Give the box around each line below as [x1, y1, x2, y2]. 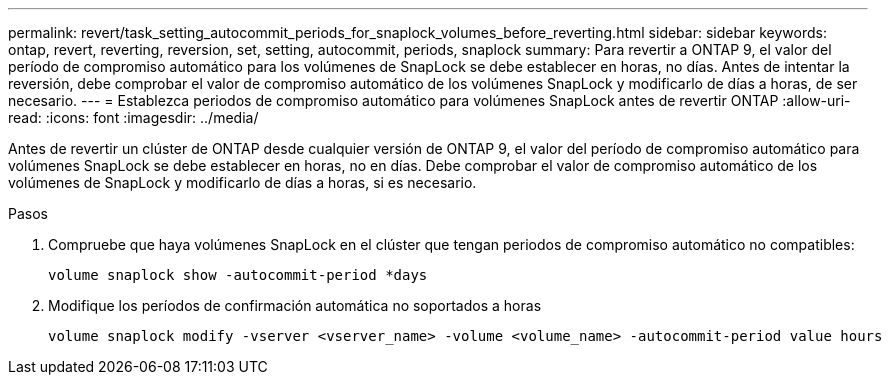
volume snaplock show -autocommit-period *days [48, 267, 428, 283]
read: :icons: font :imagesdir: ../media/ [8, 109, 259, 126]
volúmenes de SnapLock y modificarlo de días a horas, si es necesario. [8, 174, 477, 191]
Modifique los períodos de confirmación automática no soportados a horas [48, 297, 542, 314]
